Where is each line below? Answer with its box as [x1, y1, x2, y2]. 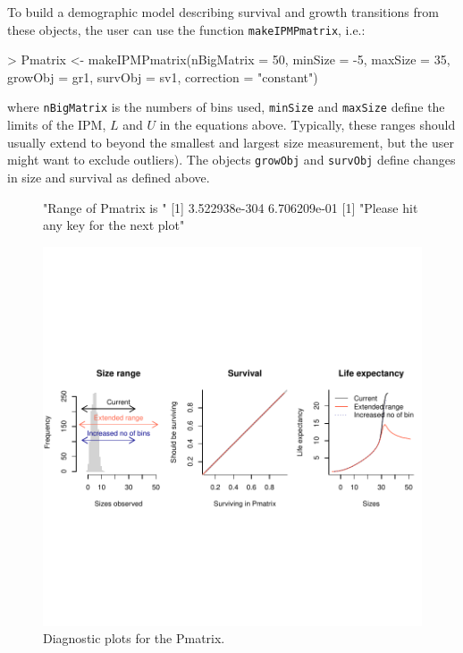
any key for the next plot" [43, 216, 185, 234]
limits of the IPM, [7, 115, 106, 134]
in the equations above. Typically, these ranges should [159, 115, 456, 134]
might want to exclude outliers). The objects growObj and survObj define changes [7, 150, 456, 169]
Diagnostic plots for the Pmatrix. [43, 629, 225, 648]
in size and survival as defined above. [7, 167, 210, 186]
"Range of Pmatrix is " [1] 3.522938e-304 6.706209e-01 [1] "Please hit [43, 198, 418, 216]
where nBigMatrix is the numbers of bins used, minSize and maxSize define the [7, 98, 445, 116]
